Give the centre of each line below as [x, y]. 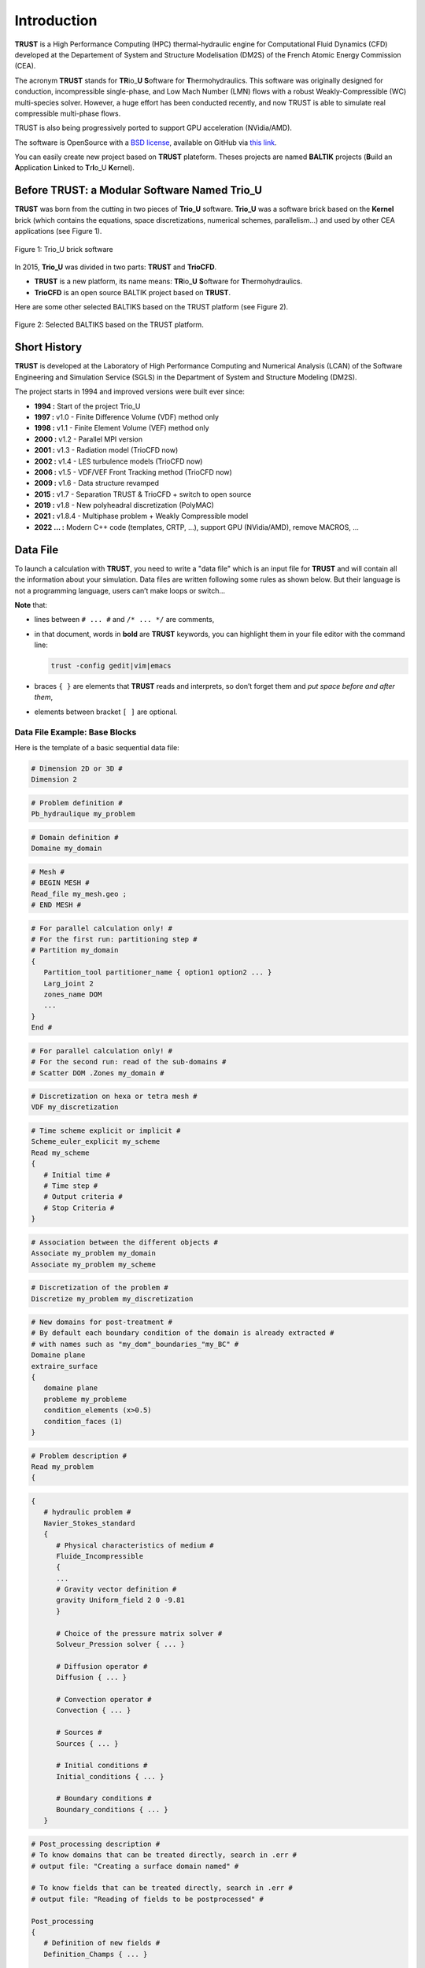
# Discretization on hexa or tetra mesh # [114, 1097]
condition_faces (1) [83, 1421]
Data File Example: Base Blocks [76, 732]
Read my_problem [63, 1467]
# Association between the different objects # [124, 1242]
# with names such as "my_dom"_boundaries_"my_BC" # [135, 1344]
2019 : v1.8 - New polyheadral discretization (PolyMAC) [124, 505]
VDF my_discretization [75, 1107]
